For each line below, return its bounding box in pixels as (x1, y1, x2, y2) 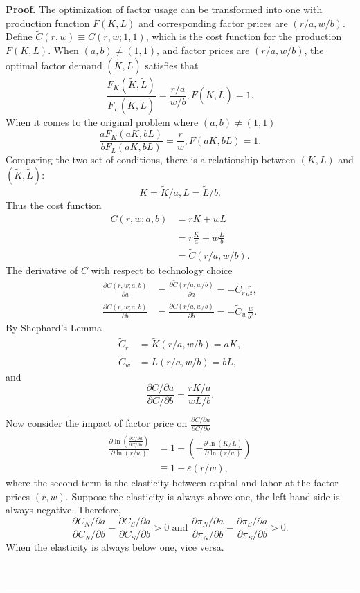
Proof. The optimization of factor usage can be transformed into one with (6, 2, 323, 16)
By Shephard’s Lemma (6, 320, 102, 335)
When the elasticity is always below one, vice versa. (6, 540, 224, 554)
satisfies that (145, 57, 199, 72)
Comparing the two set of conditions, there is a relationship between (6, 152, 296, 167)
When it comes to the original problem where (6, 115, 199, 129)
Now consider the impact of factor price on (6, 416, 188, 430)
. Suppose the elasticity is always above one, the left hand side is (65, 489, 340, 503)
